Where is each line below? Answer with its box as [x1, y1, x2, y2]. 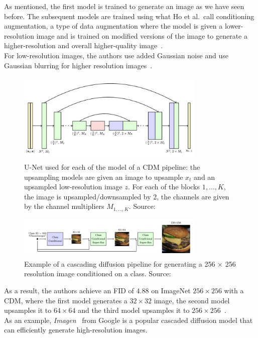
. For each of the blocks [127, 181, 200, 192]
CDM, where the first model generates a [4, 295, 127, 305]
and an [194, 171, 215, 182]
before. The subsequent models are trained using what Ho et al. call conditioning [4, 11, 254, 21]
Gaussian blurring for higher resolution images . [4, 60, 153, 70]
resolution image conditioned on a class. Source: [24, 268, 171, 279]
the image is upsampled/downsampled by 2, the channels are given [24, 191, 229, 201]
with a [224, 285, 244, 296]
